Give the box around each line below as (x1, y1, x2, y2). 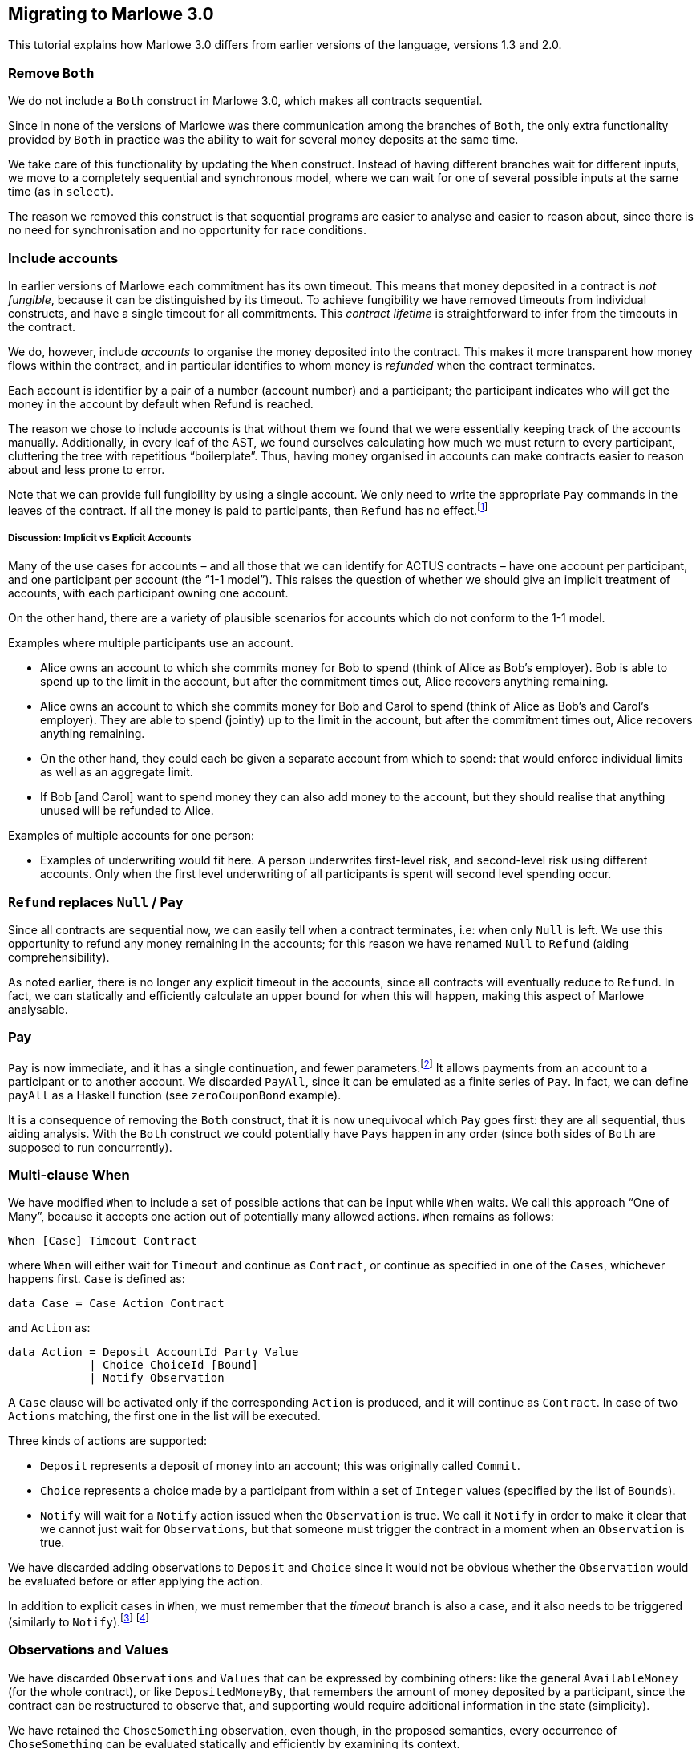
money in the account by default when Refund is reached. (8, 396, 314, 411)
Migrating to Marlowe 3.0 (8, 4, 214, 24)
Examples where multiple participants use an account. (8, 636, 294, 650)
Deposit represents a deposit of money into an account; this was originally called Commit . (40, 1459, 520, 1473)
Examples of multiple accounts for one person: (8, 828, 255, 843)
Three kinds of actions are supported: (8, 1434, 208, 1448)
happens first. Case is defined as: (8, 1272, 185, 1286)
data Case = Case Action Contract (8, 1297, 225, 1310)
